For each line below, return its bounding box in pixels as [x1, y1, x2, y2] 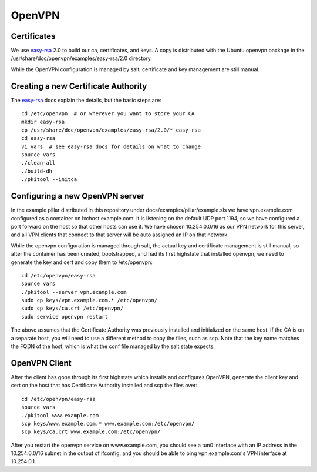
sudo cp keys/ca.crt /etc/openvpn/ [21, 305, 124, 312]
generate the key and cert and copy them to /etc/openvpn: [11, 259, 153, 266]
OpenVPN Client [11, 358, 72, 368]
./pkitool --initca [21, 176, 77, 183]
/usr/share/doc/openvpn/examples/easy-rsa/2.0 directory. [11, 55, 153, 62]
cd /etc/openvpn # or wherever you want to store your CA [21, 111, 195, 117]
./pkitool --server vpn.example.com [21, 289, 127, 295]
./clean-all [21, 159, 56, 166]
